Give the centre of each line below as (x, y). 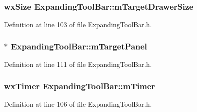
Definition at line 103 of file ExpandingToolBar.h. (78, 24)
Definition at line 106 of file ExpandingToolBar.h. (78, 104)
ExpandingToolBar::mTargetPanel (79, 46)
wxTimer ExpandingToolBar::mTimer (80, 86)
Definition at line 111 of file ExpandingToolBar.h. (78, 64)
